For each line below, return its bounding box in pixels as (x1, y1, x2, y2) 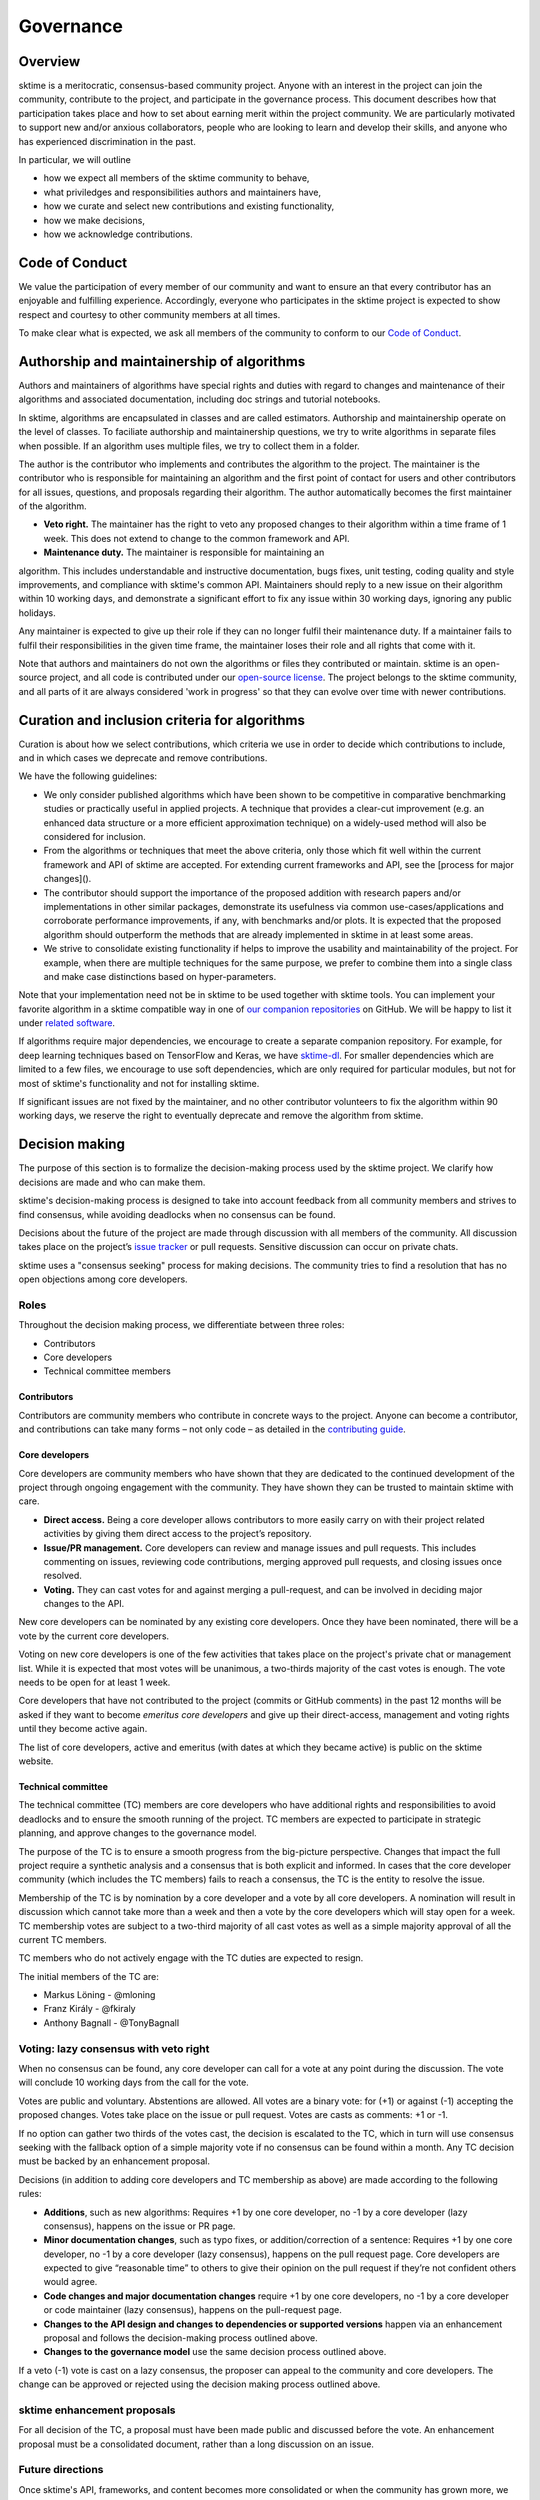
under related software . (18, 1017, 115, 1029)
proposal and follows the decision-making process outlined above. (43, 2332, 319, 2344)
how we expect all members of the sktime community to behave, (43, 172, 310, 184)
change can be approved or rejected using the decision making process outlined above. (18, 2378, 381, 2390)
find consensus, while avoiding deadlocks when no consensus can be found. (18, 1208, 336, 1220)
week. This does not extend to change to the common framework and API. (43, 532, 350, 544)
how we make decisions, (43, 214, 145, 226)
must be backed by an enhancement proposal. (18, 2155, 210, 2167)
